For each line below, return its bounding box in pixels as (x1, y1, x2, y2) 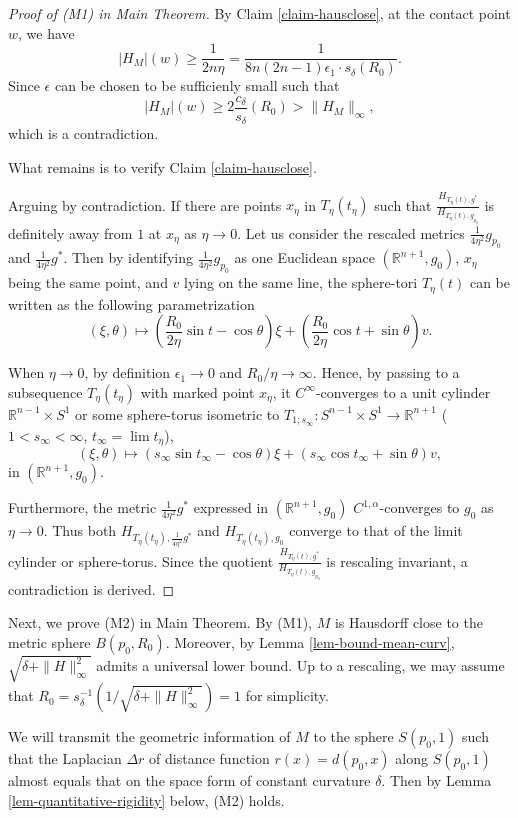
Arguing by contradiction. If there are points (8, 194, 282, 215)
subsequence (8, 381, 83, 402)
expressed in (193, 497, 269, 518)
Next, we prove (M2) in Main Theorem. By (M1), (8, 612, 312, 633)
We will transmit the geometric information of (8, 726, 291, 747)
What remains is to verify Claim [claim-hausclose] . (8, 156, 317, 177)
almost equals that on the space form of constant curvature (8, 770, 371, 791)
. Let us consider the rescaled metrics (237, 222, 465, 243)
